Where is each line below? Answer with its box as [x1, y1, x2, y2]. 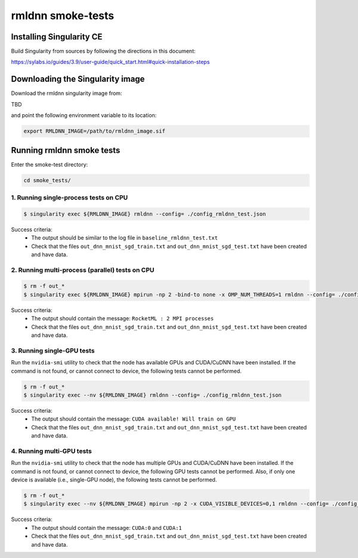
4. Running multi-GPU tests [11, 447, 92, 455]
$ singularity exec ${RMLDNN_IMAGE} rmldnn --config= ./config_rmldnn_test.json [23, 210, 266, 217]
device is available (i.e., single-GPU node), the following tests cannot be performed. [11, 476, 217, 483]
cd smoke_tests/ [23, 177, 72, 183]
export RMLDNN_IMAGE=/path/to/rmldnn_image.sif [23, 128, 165, 134]
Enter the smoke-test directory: [11, 161, 88, 168]
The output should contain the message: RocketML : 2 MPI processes [31, 315, 214, 322]
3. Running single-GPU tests [11, 347, 95, 355]
